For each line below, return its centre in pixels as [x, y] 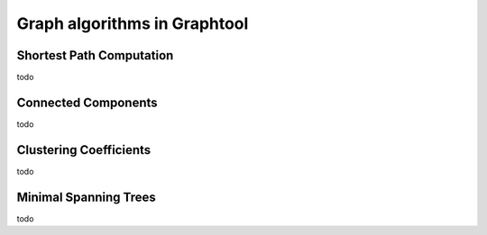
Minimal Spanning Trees [87, 197]
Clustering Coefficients [84, 150]
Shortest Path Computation [95, 55]
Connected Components [87, 102]
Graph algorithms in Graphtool [133, 23]
